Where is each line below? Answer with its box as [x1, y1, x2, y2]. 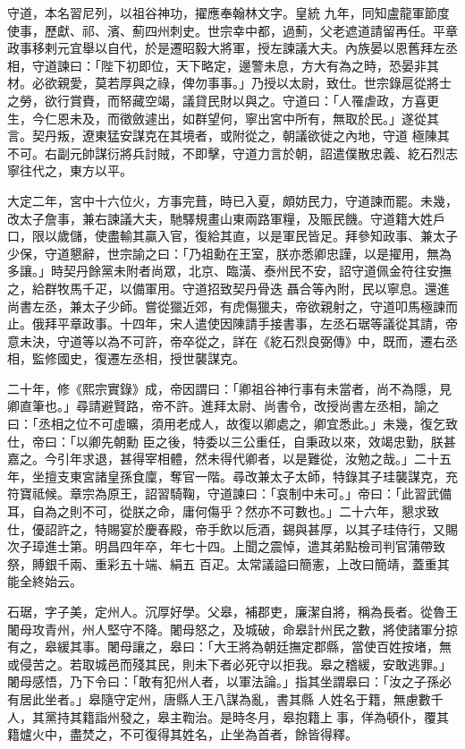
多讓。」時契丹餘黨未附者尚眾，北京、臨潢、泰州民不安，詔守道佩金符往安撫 [7, 261, 452, 280]
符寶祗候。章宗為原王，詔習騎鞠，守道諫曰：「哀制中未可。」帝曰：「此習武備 [7, 484, 452, 503]
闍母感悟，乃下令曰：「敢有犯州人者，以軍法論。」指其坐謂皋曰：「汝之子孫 [7, 672, 439, 691]
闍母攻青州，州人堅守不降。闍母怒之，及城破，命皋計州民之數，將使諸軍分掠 [7, 619, 458, 638]
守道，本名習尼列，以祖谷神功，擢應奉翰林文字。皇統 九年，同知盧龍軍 [7, 4, 425, 21]
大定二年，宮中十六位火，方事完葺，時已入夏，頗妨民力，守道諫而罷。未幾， [7, 191, 458, 209]
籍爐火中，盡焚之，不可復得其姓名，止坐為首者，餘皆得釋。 [7, 725, 358, 744]
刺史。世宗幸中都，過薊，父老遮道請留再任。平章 [169, 21, 458, 39]
